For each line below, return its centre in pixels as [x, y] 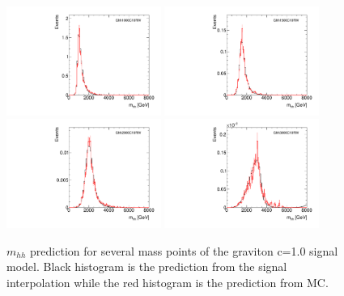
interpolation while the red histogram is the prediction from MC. [168, 283]
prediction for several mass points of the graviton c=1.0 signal [184, 250]
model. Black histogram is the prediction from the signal [147, 266]
